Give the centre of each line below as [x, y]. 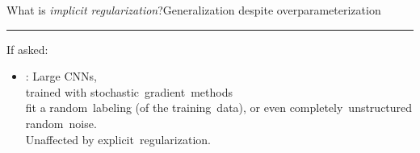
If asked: [27, 49]
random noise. [61, 123]
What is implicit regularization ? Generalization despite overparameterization [194, 10]
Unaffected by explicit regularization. [118, 139]
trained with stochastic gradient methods [129, 91]
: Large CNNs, [61, 76]
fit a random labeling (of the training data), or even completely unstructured [219, 108]
